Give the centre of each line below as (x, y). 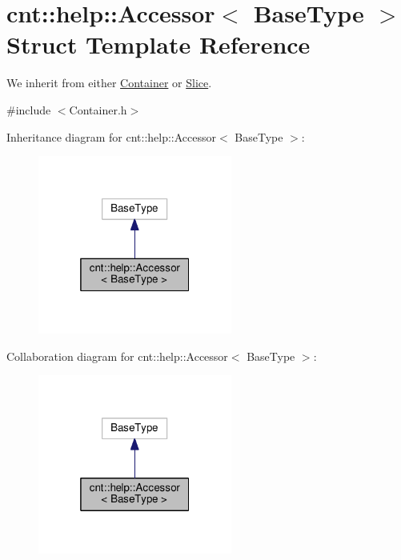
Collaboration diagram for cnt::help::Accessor (117, 356)
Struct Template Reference (158, 44)
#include (29, 109)
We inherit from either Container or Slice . (109, 83)
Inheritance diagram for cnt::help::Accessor (112, 136)
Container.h (98, 109)
